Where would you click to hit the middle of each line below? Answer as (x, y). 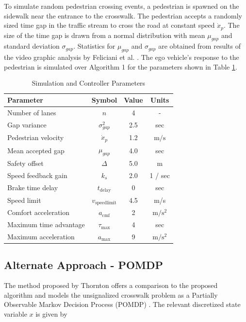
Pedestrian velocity (36, 137)
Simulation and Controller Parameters (89, 83)
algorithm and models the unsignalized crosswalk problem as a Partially (111, 295)
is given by (51, 314)
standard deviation (32, 46)
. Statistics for (94, 46)
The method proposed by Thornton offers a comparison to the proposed (111, 285)
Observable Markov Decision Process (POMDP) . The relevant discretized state (122, 304)
